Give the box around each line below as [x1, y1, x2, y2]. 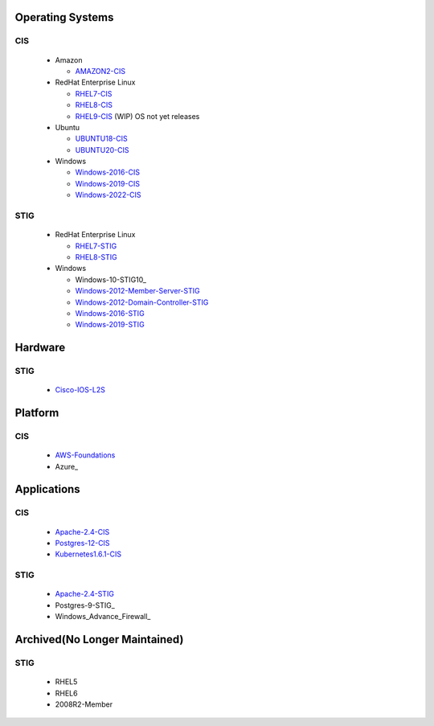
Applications [14, 482, 80, 496]
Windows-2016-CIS [75, 167, 141, 177]
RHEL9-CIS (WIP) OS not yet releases [75, 111, 200, 121]
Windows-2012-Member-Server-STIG [75, 286, 200, 296]
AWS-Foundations [55, 450, 116, 460]
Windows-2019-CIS [75, 178, 141, 188]
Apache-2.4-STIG [55, 589, 114, 599]
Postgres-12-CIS [55, 539, 110, 548]
